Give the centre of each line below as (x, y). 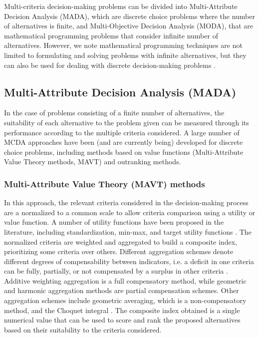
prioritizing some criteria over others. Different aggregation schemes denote (119, 251)
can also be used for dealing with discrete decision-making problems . (110, 65)
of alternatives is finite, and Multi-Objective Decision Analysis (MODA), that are (129, 26)
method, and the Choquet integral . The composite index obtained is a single (122, 310)
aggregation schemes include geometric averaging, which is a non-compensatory (125, 300)
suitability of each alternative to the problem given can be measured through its (127, 122)
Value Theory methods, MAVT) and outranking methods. (93, 162)
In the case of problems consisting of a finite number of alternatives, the (114, 113)
